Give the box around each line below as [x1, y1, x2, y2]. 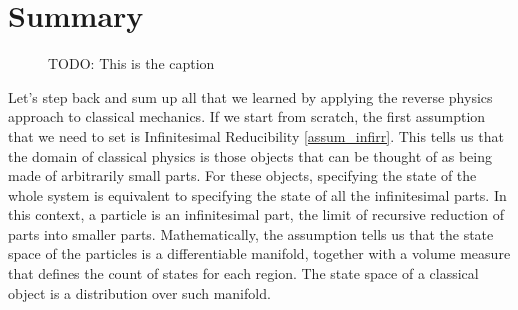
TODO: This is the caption [48, 53, 215, 74]
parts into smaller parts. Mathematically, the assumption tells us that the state [8, 223, 494, 244]
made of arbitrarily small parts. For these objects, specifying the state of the [8, 165, 477, 186]
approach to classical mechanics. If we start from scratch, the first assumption [8, 106, 486, 127]
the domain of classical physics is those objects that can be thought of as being [8, 145, 492, 166]
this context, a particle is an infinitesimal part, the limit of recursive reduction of [8, 204, 504, 225]
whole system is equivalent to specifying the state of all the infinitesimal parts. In [8, 184, 507, 205]
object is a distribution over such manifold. [8, 282, 271, 303]
